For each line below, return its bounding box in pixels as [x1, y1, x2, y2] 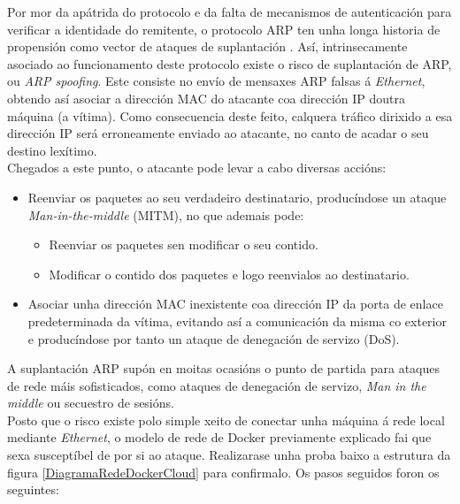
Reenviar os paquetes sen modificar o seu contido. [49, 235, 318, 254]
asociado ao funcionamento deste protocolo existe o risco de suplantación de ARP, [7, 54, 452, 73]
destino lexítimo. [7, 141, 97, 159]
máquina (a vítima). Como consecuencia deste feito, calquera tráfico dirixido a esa [7, 106, 453, 125]
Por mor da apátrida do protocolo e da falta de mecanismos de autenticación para [7, 3, 452, 20]
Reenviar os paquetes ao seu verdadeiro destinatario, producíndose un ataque [27, 187, 447, 206]
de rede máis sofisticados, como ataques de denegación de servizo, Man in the [7, 376, 426, 394]
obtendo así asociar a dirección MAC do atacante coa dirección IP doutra [7, 88, 406, 107]
